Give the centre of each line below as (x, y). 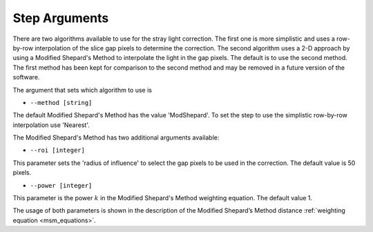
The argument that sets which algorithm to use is (82, 90)
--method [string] (61, 103)
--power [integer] (61, 185)
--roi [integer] (58, 151)
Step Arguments (61, 18)
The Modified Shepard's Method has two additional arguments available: (116, 137)
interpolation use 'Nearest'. (51, 125)
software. (26, 77)
